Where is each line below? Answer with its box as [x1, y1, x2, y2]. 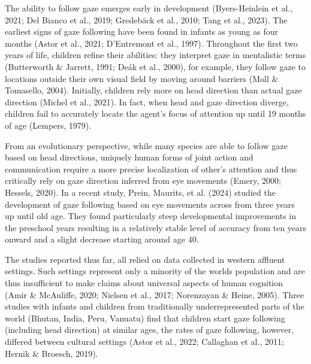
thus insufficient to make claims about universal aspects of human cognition [5, 277, 283, 289]
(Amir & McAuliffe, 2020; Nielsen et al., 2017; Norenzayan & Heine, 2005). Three [5, 288, 304, 301]
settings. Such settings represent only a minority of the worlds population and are [5, 265, 305, 277]
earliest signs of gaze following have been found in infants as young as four [5, 25, 278, 38]
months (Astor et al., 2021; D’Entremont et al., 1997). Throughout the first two [5, 37, 298, 49]
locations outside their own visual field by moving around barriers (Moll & [5, 72, 279, 84]
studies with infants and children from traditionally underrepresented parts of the [5, 300, 304, 313]
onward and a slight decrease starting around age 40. [5, 233, 199, 245]
